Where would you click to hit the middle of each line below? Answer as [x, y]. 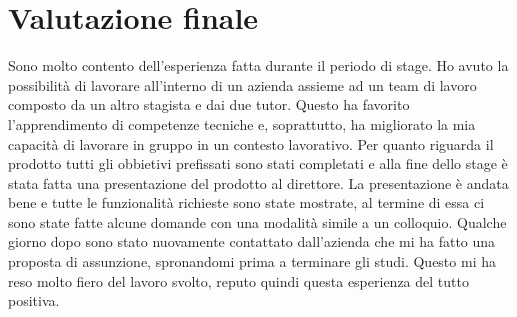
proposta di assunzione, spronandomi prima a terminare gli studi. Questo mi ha [252, 261]
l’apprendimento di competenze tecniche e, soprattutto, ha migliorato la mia [242, 123]
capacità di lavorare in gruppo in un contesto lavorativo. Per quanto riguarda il [251, 143]
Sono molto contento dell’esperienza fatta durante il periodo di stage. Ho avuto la [258, 65]
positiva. [34, 300]
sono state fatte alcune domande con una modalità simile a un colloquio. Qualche [257, 221]
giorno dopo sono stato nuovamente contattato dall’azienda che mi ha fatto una [252, 241]
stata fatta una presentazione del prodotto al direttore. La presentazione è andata [258, 182]
